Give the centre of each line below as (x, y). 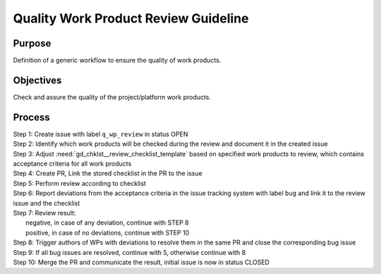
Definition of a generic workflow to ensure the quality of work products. (117, 61)
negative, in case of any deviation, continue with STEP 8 (107, 223)
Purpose (32, 43)
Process (31, 117)
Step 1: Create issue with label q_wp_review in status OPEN (101, 134)
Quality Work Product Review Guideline (131, 18)
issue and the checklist (47, 203)
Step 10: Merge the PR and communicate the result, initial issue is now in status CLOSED (141, 262)
